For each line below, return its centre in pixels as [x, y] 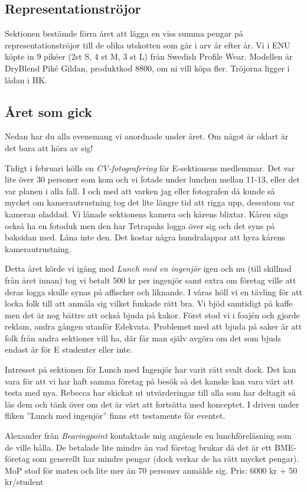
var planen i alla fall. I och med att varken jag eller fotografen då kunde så [140, 190]
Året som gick [49, 111]
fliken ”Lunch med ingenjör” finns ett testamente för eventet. [115, 416]
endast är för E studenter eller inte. [69, 349]
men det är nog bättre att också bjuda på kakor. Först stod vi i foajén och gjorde [152, 315]
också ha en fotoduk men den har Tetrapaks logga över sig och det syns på [140, 225]
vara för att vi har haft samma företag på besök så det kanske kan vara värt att [149, 381]
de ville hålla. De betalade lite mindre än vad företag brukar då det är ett [138, 447]
